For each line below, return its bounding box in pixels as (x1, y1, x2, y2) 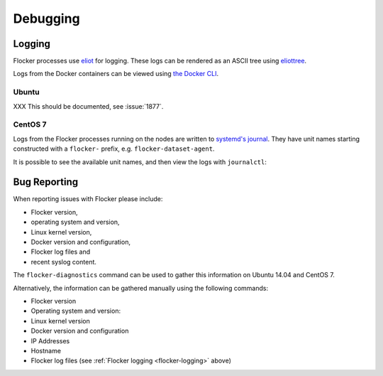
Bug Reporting (13, 176, 79, 188)
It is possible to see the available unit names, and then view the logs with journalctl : (13, 157, 267, 166)
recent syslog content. (30, 257, 97, 266)
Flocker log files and (30, 247, 91, 256)
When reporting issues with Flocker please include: (13, 195, 163, 203)
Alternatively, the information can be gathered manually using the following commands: (13, 284, 269, 292)
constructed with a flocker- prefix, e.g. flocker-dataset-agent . (13, 144, 215, 153)
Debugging (13, 11, 81, 26)
